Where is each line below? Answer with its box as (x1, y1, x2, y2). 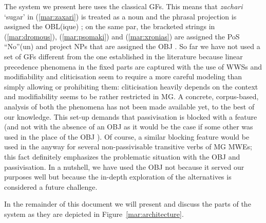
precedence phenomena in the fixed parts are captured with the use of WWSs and (4, 61, 262, 72)
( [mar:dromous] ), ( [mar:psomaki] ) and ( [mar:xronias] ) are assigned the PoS (4, 31, 240, 41)
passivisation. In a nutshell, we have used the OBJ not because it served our (4, 161, 244, 172)
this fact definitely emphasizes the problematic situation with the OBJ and (4, 151, 240, 162)
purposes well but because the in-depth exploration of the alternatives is (4, 171, 232, 182)
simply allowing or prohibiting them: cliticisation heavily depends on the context (4, 81, 258, 92)
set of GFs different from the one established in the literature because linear (4, 51, 243, 61)
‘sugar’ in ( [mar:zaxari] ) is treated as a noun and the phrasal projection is (4, 11, 237, 21)
